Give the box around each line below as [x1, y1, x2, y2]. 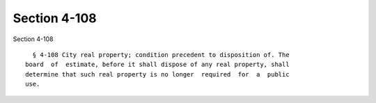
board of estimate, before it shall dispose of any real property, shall [25, 61, 290, 69]
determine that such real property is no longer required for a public [25, 70, 290, 78]
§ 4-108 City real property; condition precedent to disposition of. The [32, 51, 290, 58]
